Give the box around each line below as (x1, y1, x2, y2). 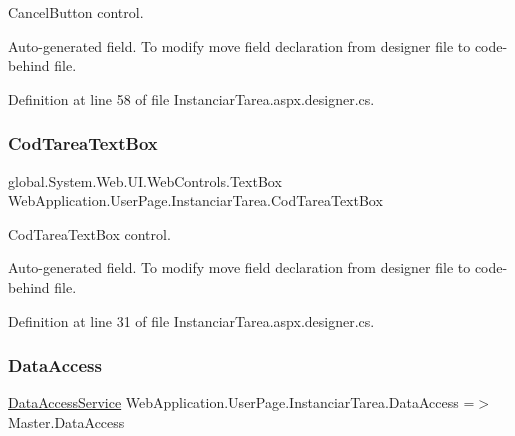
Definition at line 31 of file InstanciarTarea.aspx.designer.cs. (8, 310, 375, 331)
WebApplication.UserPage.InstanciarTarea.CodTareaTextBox (8, 190, 383, 211)
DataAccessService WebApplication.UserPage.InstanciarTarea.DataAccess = (8, 392, 475, 413)
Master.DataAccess (8, 411, 125, 432)
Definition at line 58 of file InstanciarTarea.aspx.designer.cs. (8, 88, 375, 109)
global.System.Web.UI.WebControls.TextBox (8, 170, 282, 191)
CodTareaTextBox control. (8, 223, 171, 244)
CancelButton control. (8, 2, 144, 22)
